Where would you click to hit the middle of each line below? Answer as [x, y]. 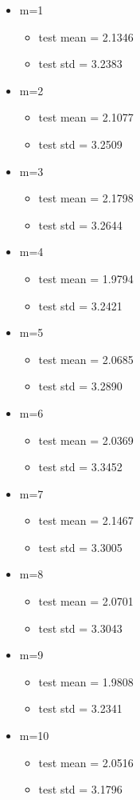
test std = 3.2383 [80, 64]
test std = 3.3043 [80, 628]
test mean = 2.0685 [86, 359]
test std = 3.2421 [80, 305]
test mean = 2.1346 [86, 36]
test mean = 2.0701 [86, 601]
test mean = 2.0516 [86, 762]
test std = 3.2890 [80, 386]
